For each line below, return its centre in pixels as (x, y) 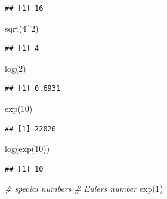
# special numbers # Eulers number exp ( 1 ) (84, 189)
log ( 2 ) (16, 68)
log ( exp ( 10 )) (27, 149)
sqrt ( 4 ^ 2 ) (22, 28)
